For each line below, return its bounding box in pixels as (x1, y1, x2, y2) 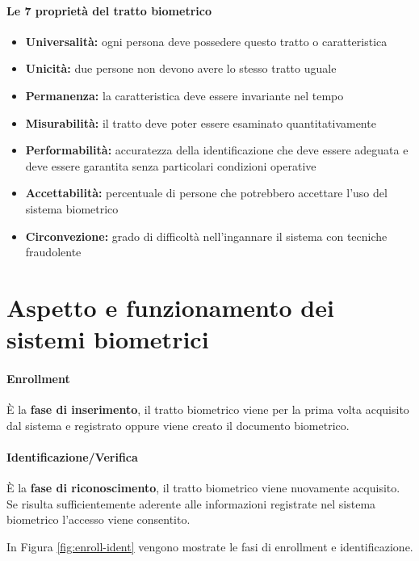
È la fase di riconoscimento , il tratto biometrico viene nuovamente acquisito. (6, 479, 400, 496)
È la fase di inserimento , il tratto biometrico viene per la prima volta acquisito (6, 401, 409, 418)
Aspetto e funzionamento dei (6, 290, 334, 323)
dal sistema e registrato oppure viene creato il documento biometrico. (6, 416, 350, 433)
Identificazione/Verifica (6, 448, 138, 465)
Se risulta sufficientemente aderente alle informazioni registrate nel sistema (6, 495, 376, 512)
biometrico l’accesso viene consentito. (6, 511, 191, 528)
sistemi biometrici (6, 323, 209, 356)
